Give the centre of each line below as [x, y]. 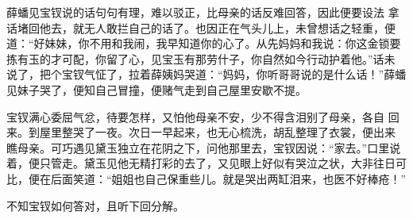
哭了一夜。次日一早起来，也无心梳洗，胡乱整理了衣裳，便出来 [234, 132]
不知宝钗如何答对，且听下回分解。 [95, 205]
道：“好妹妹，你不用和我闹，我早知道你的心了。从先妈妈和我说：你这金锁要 [204, 43]
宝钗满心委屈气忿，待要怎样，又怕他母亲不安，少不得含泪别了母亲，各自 [195, 116]
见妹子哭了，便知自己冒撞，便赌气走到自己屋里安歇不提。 [156, 89]
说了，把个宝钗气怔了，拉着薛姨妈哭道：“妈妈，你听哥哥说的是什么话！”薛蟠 [206, 74]
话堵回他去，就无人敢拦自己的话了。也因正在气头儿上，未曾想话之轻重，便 [201, 27]
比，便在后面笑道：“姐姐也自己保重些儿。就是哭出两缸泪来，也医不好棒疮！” [206, 178]
